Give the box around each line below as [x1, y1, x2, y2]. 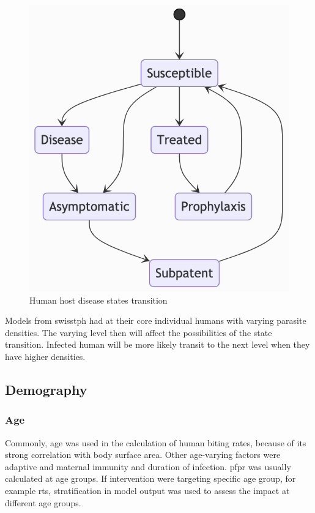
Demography [5, 380, 87, 399]
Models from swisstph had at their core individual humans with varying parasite [5, 314, 306, 327]
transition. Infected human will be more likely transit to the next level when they [5, 338, 310, 351]
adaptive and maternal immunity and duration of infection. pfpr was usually [5, 460, 291, 473]
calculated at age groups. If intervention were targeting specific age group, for [5, 472, 296, 485]
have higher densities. [5, 350, 86, 363]
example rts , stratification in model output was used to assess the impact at [5, 484, 290, 497]
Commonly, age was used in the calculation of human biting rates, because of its [5, 436, 306, 449]
